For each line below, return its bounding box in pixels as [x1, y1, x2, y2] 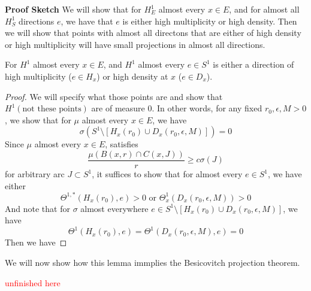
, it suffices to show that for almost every [92, 168, 243, 180]
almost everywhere [80, 202, 149, 214]
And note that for [5, 202, 70, 214]
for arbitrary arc [5, 168, 65, 180]
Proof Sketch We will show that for [5, 3, 141, 15]
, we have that [61, 14, 113, 27]
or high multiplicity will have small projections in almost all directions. [5, 38, 265, 50]
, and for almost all [229, 3, 300, 15]
